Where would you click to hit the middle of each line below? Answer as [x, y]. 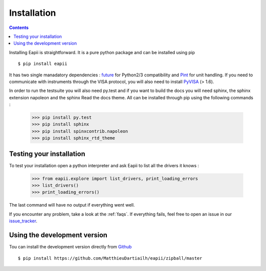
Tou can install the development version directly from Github [70, 247]
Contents [19, 28]
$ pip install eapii [43, 64]
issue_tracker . [23, 221]
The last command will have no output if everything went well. [72, 205]
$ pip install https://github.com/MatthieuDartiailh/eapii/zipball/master [110, 258]
